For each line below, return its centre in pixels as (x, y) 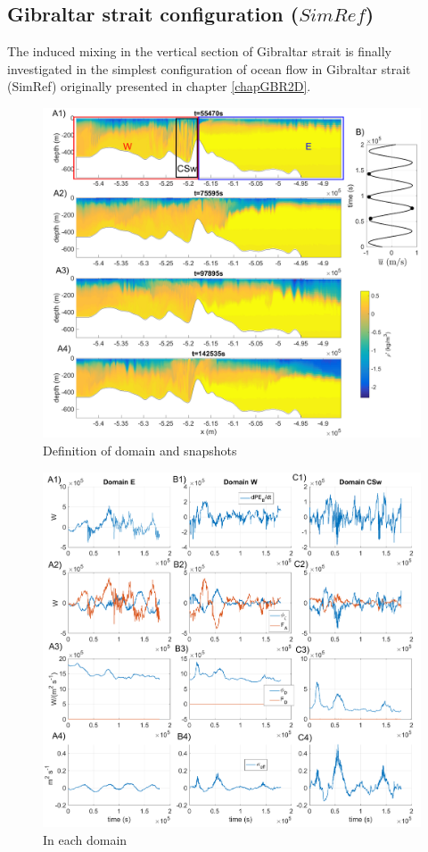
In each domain (85, 839)
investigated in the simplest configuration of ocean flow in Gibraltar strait (209, 68)
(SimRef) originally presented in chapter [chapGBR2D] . (159, 86)
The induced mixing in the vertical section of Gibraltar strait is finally (200, 51)
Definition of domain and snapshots (140, 450)
